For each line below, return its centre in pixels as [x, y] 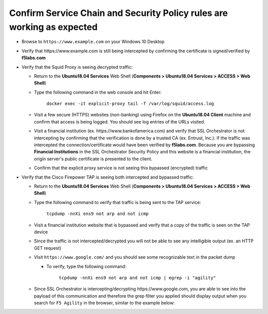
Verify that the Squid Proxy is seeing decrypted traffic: [77, 67]
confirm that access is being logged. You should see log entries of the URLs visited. [120, 121]
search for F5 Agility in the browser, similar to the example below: [104, 303]
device [41, 232]
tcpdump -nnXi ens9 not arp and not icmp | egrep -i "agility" [137, 278]
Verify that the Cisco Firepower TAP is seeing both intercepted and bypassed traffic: [108, 177]
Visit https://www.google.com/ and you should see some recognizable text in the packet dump [135, 257]
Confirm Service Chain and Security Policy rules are [119, 13]
